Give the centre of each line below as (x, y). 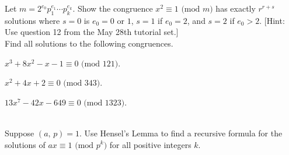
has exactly (236, 8)
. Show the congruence (113, 8)
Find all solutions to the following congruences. (89, 43)
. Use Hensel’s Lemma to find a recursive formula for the (181, 133)
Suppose (20, 133)
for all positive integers (150, 144)
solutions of (25, 144)
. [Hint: (272, 20)
